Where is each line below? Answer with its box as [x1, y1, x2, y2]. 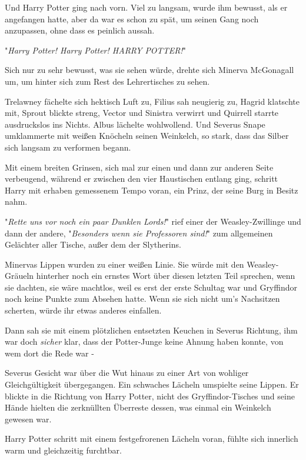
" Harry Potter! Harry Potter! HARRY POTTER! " [5, 44, 186, 56]
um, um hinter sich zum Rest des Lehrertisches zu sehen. [5, 75, 210, 87]
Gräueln [5, 269, 34, 282]
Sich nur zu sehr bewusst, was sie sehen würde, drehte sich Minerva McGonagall [5, 64, 294, 76]
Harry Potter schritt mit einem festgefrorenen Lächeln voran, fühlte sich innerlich [5, 432, 298, 445]
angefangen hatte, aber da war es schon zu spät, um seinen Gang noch [5, 12, 259, 25]
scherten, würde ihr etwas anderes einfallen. [5, 304, 162, 316]
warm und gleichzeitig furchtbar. [5, 444, 122, 456]
